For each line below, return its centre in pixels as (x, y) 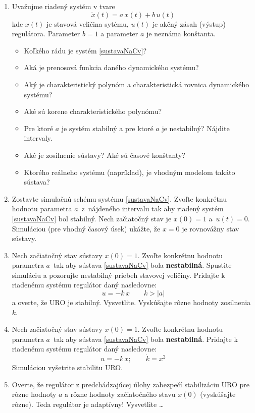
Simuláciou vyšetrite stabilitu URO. (67, 367)
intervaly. (38, 138)
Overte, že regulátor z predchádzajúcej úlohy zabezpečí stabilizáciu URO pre (131, 384)
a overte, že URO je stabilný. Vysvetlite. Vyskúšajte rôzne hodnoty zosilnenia (131, 302)
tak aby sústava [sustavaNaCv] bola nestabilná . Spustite (142, 265)
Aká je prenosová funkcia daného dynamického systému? (111, 67)
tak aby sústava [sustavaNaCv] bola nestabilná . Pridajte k (145, 339)
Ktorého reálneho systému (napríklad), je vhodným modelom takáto (130, 172)
